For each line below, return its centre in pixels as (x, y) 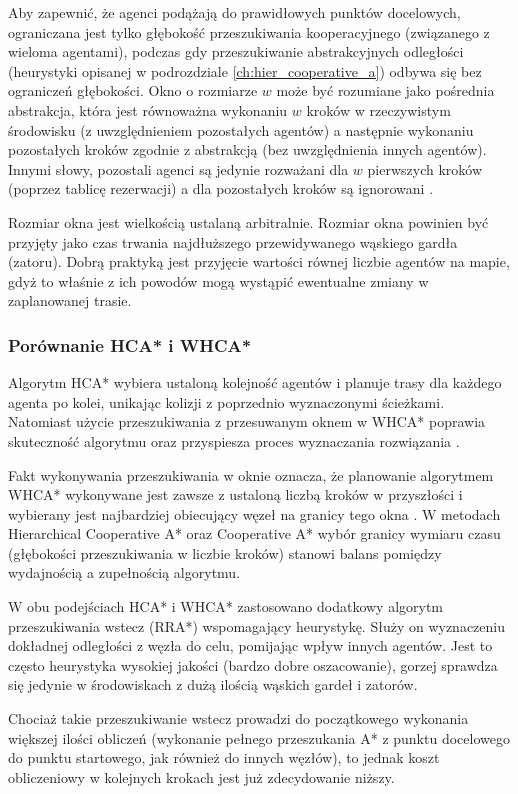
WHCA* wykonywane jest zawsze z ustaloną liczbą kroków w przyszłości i (235, 494)
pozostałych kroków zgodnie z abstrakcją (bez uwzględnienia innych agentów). (247, 149)
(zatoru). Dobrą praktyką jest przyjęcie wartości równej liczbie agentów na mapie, (259, 261)
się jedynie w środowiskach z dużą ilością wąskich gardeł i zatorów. (213, 684)
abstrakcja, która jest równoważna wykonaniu (148, 109)
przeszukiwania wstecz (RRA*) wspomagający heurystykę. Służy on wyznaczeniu (256, 625)
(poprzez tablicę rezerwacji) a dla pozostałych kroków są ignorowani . (221, 188)
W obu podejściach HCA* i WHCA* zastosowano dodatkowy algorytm (226, 606)
